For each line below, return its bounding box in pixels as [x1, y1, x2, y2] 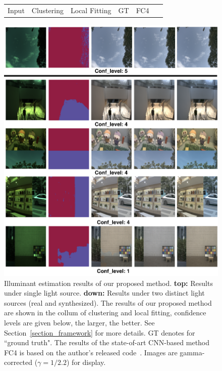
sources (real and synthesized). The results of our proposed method [4, 297, 212, 308]
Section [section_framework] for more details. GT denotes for [4, 327, 195, 338]
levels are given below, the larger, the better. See [4, 317, 155, 327]
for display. [72, 357, 106, 367]
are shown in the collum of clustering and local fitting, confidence [4, 307, 206, 318]
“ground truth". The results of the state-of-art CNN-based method [4, 337, 210, 348]
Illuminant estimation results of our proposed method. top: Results [4, 277, 213, 288]
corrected [4, 357, 33, 367]
